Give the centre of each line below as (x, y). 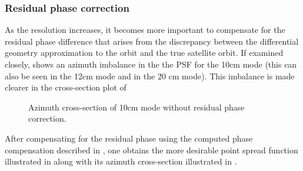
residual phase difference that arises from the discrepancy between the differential (152, 41)
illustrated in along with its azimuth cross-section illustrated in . (121, 161)
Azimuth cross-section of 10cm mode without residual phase (136, 107)
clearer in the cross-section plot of (66, 87)
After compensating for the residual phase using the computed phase (129, 138)
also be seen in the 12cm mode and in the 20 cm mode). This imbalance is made (150, 76)
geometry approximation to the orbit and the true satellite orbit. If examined (144, 53)
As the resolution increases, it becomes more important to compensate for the (145, 30)
